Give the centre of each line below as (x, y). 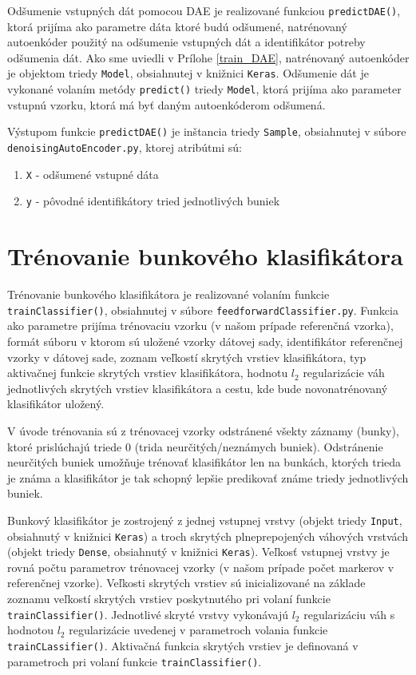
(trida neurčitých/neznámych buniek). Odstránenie (259, 446)
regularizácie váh (344, 373)
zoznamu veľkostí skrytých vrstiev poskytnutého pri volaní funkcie (169, 599)
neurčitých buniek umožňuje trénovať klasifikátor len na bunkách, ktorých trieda (204, 462)
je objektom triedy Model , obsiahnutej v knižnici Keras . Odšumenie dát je (188, 73)
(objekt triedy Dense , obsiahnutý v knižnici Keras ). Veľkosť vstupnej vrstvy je (198, 552)
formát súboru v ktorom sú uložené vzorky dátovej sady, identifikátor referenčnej (205, 341)
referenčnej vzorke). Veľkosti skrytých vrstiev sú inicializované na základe (186, 583)
